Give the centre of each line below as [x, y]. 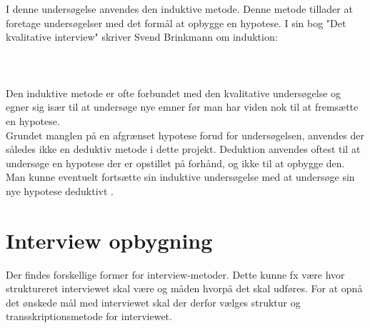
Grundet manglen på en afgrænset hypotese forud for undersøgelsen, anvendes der [185, 135]
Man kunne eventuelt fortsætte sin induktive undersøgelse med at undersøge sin [180, 177]
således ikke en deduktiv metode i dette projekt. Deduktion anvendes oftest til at [183, 149]
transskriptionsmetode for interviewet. [89, 316]
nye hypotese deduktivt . [60, 190]
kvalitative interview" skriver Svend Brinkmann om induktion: [142, 37]
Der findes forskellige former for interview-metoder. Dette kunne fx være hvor [175, 274]
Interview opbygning [109, 240]
